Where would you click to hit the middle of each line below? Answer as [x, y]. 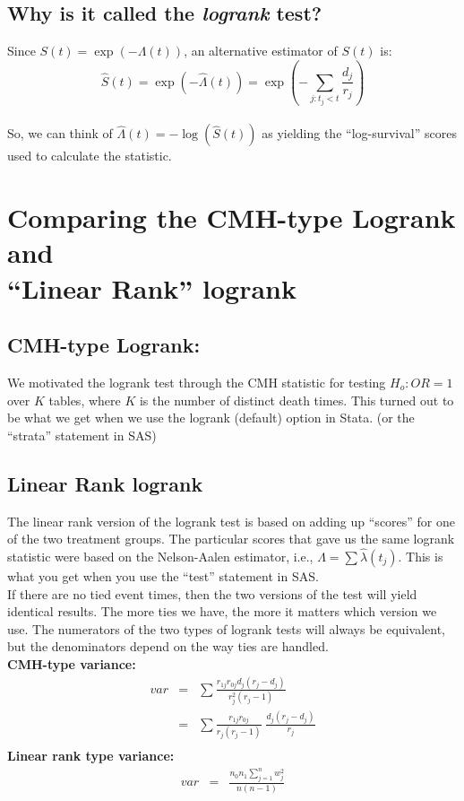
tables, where [85, 400]
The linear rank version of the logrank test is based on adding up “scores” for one [232, 521]
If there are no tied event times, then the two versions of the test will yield [212, 593]
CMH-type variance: [72, 663]
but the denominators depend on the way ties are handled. [168, 646]
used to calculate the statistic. [90, 156]
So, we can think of [60, 133]
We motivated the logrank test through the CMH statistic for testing [197, 382]
